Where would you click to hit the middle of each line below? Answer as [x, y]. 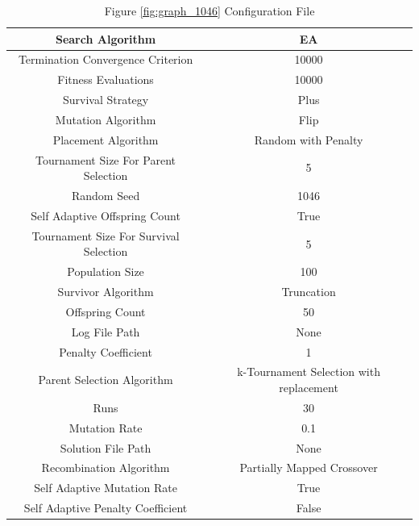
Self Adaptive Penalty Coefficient [106, 508]
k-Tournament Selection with [309, 372]
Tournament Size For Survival [106, 235]
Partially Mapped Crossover [309, 468]
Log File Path [106, 331]
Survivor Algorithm [106, 292]
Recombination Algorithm [106, 468]
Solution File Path [106, 447]
